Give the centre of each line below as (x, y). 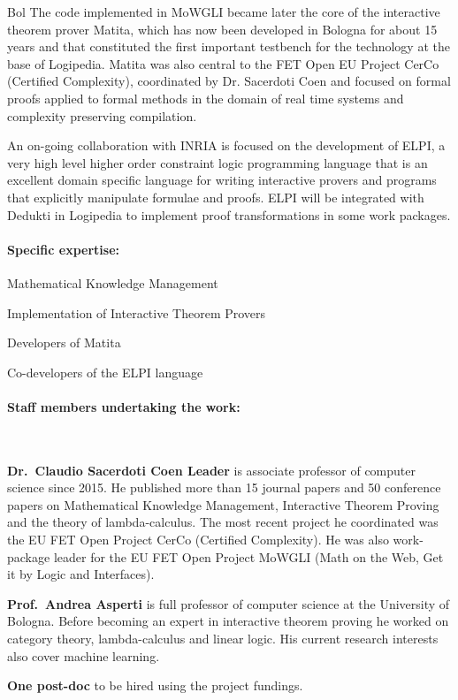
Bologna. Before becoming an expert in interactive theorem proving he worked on (228, 621)
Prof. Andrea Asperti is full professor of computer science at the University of (229, 603)
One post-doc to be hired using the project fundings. (155, 685)
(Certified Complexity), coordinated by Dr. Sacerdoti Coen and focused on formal (229, 81)
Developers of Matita (64, 342)
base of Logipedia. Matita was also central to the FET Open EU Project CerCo (223, 63)
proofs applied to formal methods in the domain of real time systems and (206, 98)
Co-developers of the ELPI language (105, 372)
